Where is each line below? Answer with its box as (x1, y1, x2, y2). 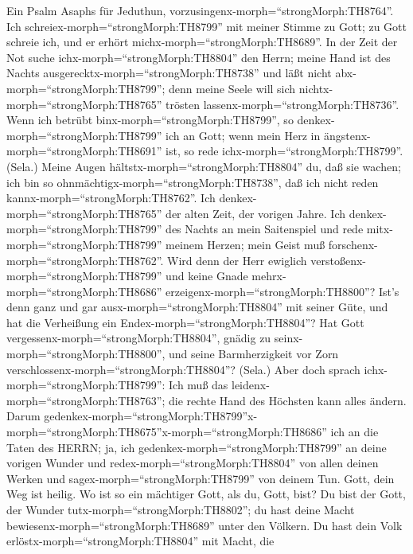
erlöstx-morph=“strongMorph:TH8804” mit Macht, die (6, 533, 275, 549)
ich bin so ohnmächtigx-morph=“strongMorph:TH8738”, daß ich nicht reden (6, 174, 379, 190)
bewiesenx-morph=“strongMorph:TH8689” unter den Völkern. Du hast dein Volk (6, 517, 403, 533)
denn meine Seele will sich (169, 80, 296, 96)
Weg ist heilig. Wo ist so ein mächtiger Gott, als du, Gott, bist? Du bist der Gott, (6, 486, 406, 502)
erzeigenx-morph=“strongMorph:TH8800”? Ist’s (166, 283, 399, 299)
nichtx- (298, 80, 333, 96)
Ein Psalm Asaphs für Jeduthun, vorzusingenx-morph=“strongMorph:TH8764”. (6, 2, 394, 18)
